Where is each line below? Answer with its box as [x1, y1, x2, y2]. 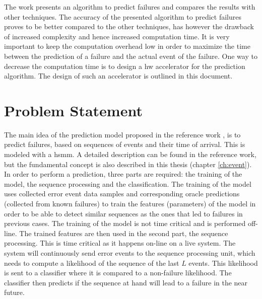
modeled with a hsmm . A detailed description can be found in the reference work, [4, 149, 256, 160]
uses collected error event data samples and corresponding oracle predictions [4, 188, 240, 199]
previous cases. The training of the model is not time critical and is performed [4, 218, 246, 229]
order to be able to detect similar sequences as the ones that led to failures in [4, 208, 243, 218]
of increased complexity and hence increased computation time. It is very [4, 31, 230, 41]
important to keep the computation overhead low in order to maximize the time [4, 41, 250, 51]
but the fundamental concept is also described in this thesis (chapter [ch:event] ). [4, 159, 252, 169]
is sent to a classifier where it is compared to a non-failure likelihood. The [4, 267, 232, 278]
